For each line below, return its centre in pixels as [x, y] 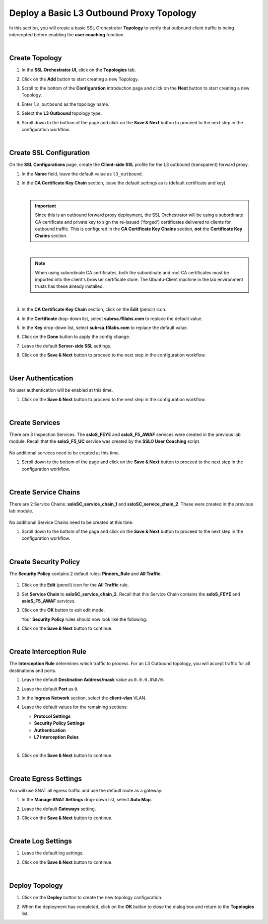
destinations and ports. [33, 671]
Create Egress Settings [45, 779]
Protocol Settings [52, 716]
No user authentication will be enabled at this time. [61, 390]
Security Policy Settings [59, 723]
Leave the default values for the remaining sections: [75, 707]
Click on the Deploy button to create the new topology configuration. [92, 898]
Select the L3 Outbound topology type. [62, 113]
